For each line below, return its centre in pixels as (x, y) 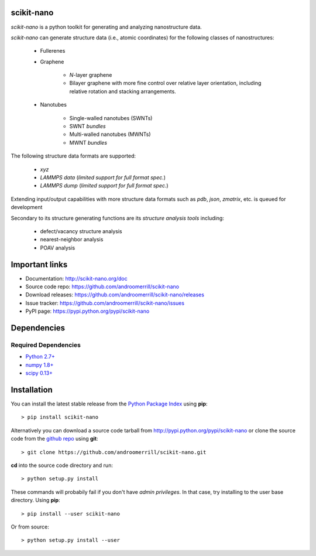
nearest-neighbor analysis (72, 240)
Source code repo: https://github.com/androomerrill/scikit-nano (102, 286)
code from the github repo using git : (55, 439)
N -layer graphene (91, 75)
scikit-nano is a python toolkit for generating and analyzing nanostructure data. (106, 27)
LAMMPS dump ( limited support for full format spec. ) (104, 186)
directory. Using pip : (36, 500)
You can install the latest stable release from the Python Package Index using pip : (109, 404)
